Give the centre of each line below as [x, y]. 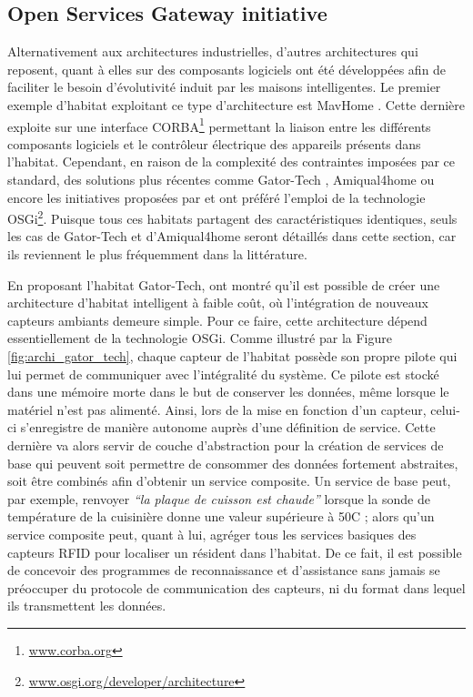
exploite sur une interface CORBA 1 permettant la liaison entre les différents [219, 125]
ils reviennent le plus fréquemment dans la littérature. [157, 254]
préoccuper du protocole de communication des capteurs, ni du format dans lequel [236, 587]
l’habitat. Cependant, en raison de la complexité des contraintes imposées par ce [231, 162]
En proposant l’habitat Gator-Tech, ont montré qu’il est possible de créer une [224, 284]
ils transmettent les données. [87, 606]
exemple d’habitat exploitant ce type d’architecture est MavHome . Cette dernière [236, 104]
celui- [445, 409]
